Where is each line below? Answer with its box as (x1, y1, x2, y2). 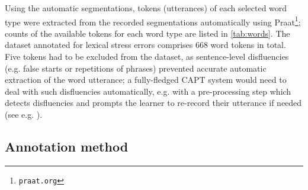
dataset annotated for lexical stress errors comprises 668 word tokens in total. (5, 38, 286, 51)
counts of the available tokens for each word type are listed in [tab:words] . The (5, 27, 290, 39)
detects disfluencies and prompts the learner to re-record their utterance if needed (5, 96, 302, 109)
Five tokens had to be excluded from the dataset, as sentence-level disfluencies (5, 50, 289, 63)
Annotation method (5, 137, 129, 155)
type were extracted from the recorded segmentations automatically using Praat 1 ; (5, 14, 301, 28)
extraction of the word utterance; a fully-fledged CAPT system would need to (5, 73, 287, 86)
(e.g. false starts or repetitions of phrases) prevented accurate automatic (5, 62, 267, 74)
